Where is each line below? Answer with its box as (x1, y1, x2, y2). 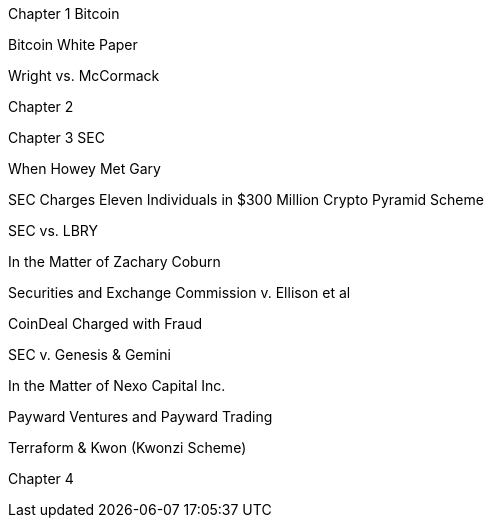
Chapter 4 (8, 470, 74, 487)
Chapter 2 (8, 98, 74, 115)
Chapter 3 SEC (8, 129, 105, 146)
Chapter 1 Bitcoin (8, 5, 120, 22)
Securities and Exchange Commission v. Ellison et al (8, 284, 351, 301)
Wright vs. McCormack (8, 67, 160, 84)
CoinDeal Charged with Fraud (8, 315, 203, 332)
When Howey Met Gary (8, 160, 161, 177)
